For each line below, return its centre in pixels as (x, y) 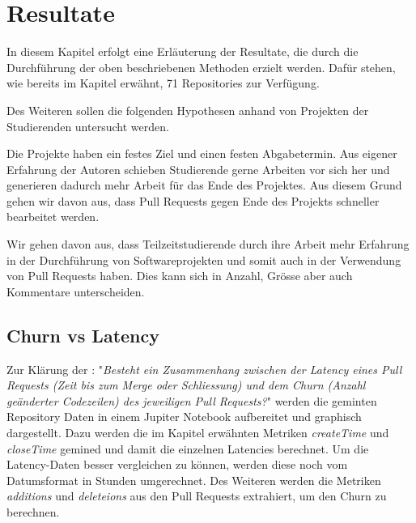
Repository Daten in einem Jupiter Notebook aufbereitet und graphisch (184, 417)
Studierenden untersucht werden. (88, 126)
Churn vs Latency (83, 335)
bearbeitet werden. (53, 217)
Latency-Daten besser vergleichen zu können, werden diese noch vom (177, 464)
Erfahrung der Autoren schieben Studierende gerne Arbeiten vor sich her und (198, 169)
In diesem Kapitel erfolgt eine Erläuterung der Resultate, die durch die (183, 51)
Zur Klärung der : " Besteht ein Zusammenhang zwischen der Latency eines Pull (204, 369)
